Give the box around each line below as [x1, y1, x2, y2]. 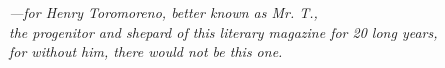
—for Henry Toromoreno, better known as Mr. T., [9, 2, 318, 22]
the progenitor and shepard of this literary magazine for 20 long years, [9, 21, 438, 42]
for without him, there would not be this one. [9, 41, 283, 62]
